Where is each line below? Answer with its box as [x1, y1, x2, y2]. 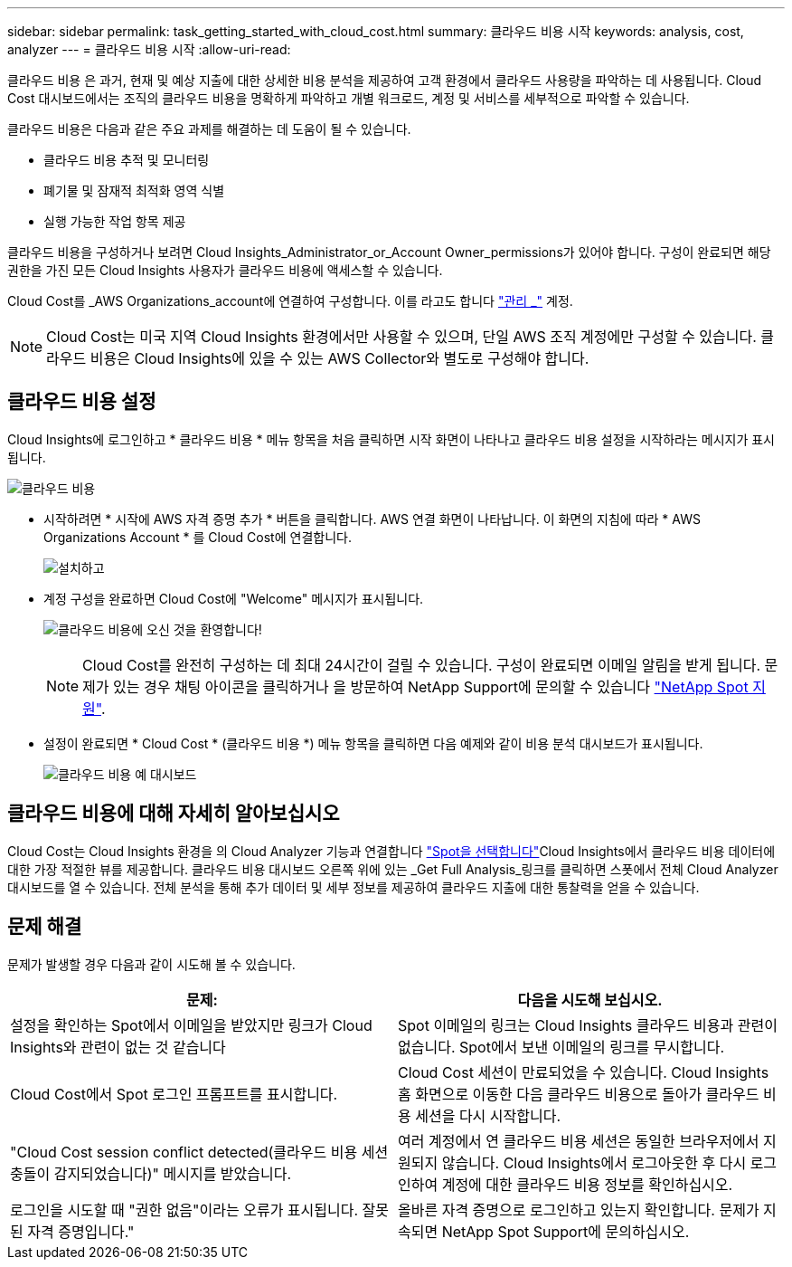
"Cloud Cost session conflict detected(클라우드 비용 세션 [10, 1142, 389, 1161]
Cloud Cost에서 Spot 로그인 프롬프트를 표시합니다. [10, 1084, 338, 1103]
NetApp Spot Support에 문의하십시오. [441, 1222, 690, 1241]
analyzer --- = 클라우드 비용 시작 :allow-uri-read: [7, 42, 291, 57]
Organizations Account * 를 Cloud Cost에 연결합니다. [43, 529, 352, 545]
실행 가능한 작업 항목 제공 [43, 214, 186, 229]
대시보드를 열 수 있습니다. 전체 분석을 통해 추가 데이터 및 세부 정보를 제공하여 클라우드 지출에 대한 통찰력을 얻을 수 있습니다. [7, 879, 700, 895]
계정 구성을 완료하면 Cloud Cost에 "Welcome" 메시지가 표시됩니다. [43, 590, 424, 606]
